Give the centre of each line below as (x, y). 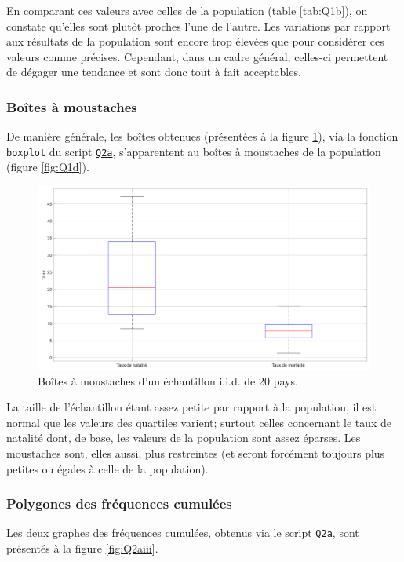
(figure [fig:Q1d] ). (48, 167)
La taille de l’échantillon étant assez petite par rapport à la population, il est (191, 407)
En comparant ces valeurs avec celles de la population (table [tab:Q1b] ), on (187, 10)
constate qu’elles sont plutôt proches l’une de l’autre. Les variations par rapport (198, 26)
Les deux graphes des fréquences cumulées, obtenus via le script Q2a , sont (183, 533)
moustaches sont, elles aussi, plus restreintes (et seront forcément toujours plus (196, 453)
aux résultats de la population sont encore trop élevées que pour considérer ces (195, 41)
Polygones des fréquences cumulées (119, 504)
